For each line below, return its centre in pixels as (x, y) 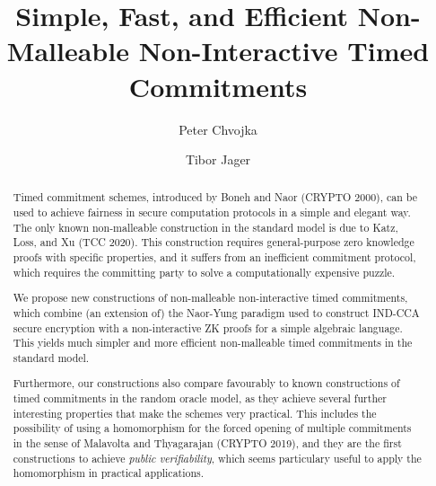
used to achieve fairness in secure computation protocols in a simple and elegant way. (212, 212)
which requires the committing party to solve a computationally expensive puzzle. (204, 272)
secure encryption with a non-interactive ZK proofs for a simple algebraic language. (208, 327)
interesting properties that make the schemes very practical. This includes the (195, 413)
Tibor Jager (218, 159)
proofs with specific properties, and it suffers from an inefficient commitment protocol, (214, 257)
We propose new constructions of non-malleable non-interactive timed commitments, (210, 298)
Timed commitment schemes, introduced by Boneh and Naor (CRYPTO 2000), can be (215, 197)
